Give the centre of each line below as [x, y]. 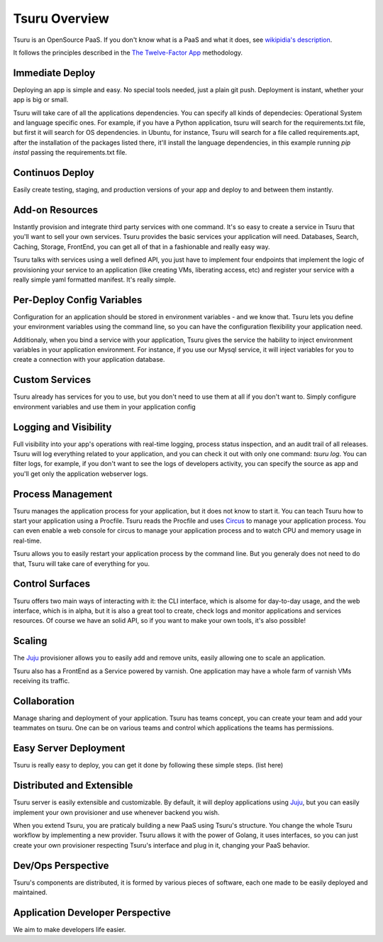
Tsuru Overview [61, 18]
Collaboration [44, 701]
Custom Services [52, 380]
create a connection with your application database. [89, 360]
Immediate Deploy [54, 73]
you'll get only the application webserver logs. [81, 473]
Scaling [30, 641]
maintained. [30, 892]
